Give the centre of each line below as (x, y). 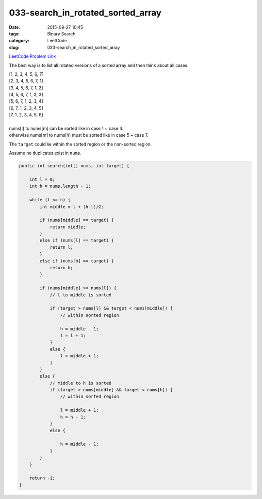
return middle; (68, 227)
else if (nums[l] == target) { (77, 241)
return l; (61, 247)
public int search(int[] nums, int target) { (74, 166)
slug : (14, 47)
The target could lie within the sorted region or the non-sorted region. (81, 144)
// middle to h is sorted (81, 383)
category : (19, 41)
